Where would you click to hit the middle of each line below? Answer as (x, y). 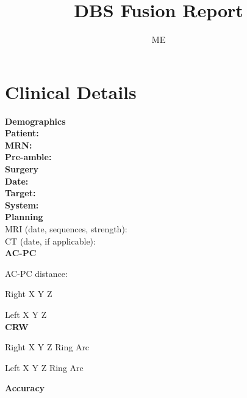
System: (22, 205)
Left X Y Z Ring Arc (44, 367)
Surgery (22, 169)
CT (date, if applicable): (50, 241)
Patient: (22, 133)
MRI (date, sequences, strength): (66, 229)
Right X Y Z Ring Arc (47, 347)
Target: (20, 193)
